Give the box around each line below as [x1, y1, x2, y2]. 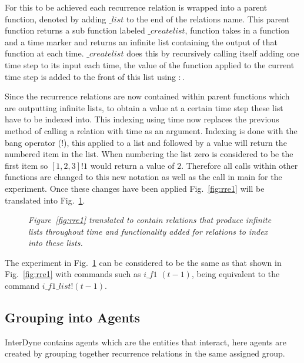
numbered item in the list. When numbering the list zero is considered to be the [5, 148, 293, 160]
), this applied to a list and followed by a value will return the [64, 136, 287, 148]
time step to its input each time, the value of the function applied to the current [5, 58, 295, 71]
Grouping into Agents [5, 308, 141, 327]
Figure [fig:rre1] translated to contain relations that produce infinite [28, 214, 272, 226]
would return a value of [90, 159, 175, 171]
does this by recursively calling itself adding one [126, 47, 299, 59]
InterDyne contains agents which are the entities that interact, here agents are [5, 335, 286, 348]
